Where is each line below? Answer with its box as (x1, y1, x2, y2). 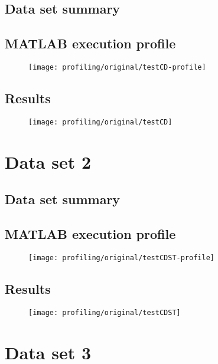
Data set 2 (5, 149, 92, 173)
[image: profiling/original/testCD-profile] (28, 63, 206, 71)
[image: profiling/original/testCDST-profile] (28, 253, 214, 262)
